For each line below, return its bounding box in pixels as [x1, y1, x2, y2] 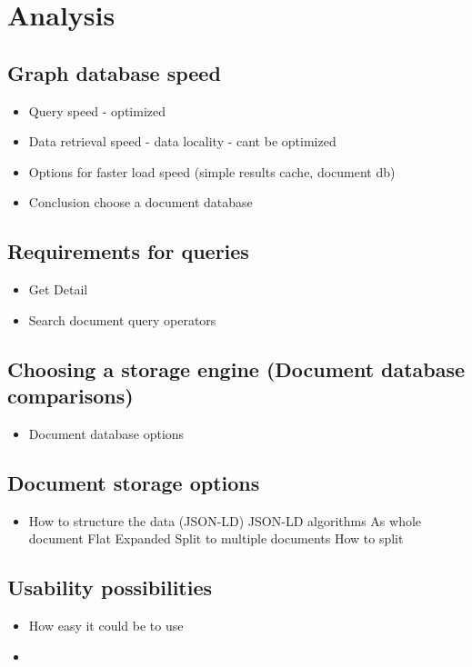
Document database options [28, 423, 185, 443]
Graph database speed [7, 58, 221, 86]
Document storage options [7, 468, 260, 496]
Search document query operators [28, 310, 216, 329]
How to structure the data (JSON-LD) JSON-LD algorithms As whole [28, 511, 422, 530]
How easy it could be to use [28, 616, 184, 635]
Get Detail [28, 280, 88, 299]
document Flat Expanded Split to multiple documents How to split [28, 529, 404, 548]
